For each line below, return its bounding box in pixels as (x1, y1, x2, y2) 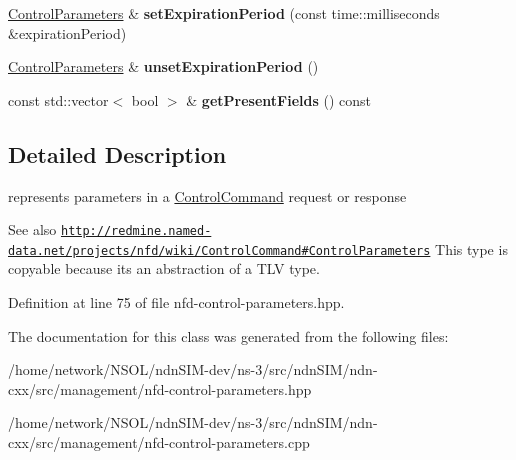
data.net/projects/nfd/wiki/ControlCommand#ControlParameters (8, 243, 431, 258)
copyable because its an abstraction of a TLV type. (8, 258, 320, 279)
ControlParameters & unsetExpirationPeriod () (8, 56, 319, 77)
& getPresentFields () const (186, 89, 371, 110)
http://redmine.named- (60, 224, 212, 239)
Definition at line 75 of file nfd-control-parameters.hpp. (8, 292, 345, 313)
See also (8, 219, 57, 240)
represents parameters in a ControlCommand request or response (8, 185, 407, 206)
